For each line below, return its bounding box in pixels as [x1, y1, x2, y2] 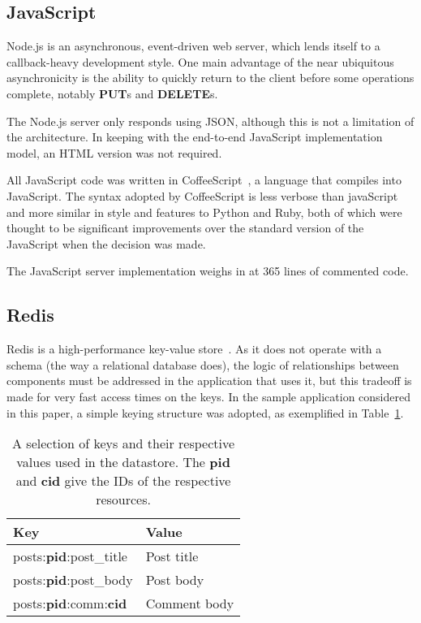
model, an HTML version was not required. [6, 144, 222, 161]
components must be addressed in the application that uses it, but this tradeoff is [6, 372, 412, 389]
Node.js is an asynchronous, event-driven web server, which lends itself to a [6, 37, 380, 54]
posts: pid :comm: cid [13, 594, 127, 613]
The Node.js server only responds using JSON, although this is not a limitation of [6, 112, 415, 129]
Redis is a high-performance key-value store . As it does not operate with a [6, 340, 382, 357]
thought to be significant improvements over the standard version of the [6, 219, 364, 236]
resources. [96, 490, 151, 509]
